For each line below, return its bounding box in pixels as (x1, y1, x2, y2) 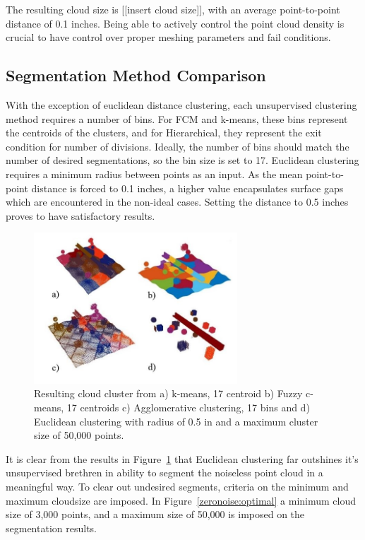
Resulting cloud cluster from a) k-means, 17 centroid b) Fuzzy (34, 386, 303, 401)
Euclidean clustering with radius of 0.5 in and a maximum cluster (34, 413, 318, 428)
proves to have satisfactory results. (6, 208, 155, 223)
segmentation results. (6, 520, 97, 535)
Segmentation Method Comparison (6, 64, 266, 86)
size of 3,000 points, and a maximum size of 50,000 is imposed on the (6, 507, 305, 522)
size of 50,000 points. (34, 428, 124, 442)
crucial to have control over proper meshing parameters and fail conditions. (6, 30, 331, 45)
